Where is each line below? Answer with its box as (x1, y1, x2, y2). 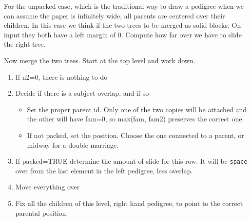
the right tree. (4, 39, 46, 49)
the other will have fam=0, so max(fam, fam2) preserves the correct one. (27, 114, 244, 124)
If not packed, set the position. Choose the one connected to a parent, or (27, 130, 244, 140)
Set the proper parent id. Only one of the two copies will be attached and (27, 104, 247, 114)
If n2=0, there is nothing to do (15, 71, 108, 82)
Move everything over (15, 182, 80, 192)
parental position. (15, 207, 68, 218)
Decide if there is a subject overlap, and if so (15, 88, 149, 98)
